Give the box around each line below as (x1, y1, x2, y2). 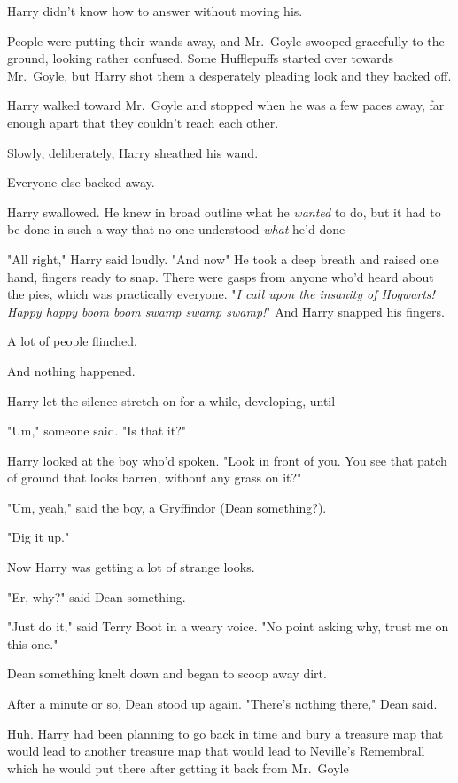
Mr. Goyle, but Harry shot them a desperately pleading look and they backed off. (7, 66, 452, 84)
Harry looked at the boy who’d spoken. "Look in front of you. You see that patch (7, 450, 447, 469)
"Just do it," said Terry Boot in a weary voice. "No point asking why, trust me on (7, 617, 449, 636)
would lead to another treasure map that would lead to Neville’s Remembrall (7, 741, 425, 760)
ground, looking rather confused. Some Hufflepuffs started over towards (7, 49, 394, 67)
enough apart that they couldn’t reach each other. (7, 113, 279, 131)
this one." (7, 634, 58, 653)
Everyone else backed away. (7, 173, 155, 192)
